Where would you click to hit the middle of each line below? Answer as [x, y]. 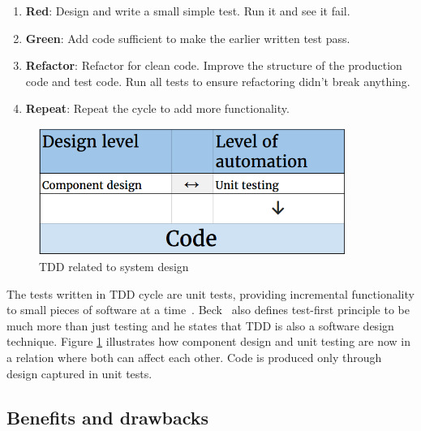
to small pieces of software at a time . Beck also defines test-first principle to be [208, 310]
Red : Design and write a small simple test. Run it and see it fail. [188, 11]
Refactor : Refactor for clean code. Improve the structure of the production [214, 65]
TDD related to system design [114, 266]
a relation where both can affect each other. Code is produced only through [194, 357]
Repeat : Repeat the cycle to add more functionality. [157, 108]
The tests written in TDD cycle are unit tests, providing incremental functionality [210, 293]
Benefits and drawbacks [108, 417]
